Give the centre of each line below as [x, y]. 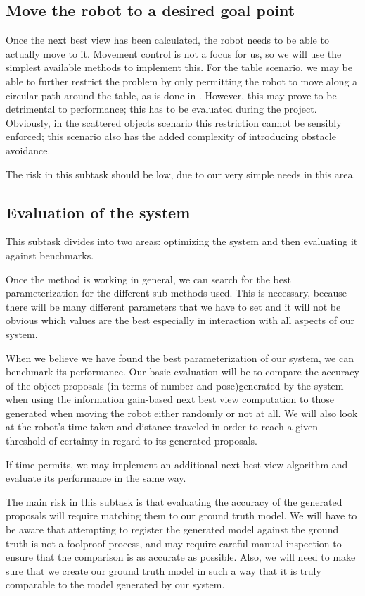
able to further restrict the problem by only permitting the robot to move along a [182, 81]
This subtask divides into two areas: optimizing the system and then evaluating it [182, 241]
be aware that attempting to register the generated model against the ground [172, 529]
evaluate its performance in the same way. [96, 478]
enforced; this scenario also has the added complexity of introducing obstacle [171, 136]
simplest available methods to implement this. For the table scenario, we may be [179, 67]
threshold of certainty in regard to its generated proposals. [132, 441]
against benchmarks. [50, 255]
